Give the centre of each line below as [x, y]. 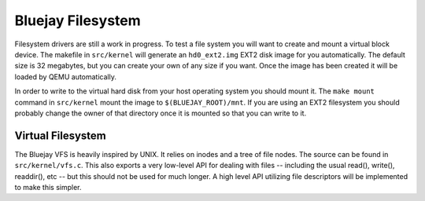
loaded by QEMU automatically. [66, 77]
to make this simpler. [48, 187]
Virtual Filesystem [60, 135]
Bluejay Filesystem [78, 20]
